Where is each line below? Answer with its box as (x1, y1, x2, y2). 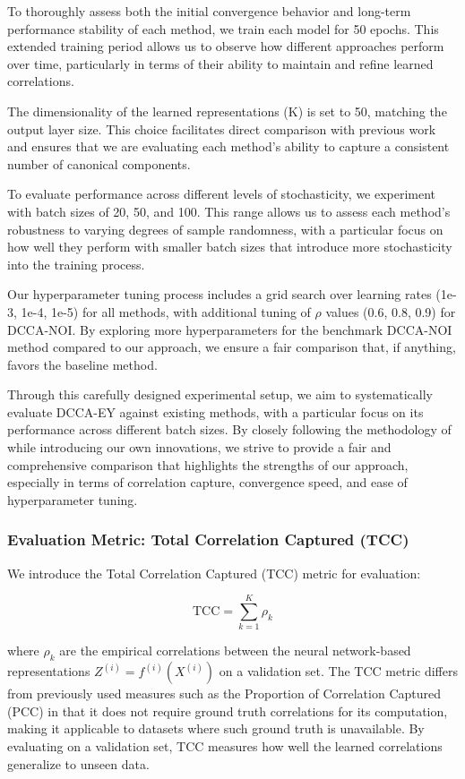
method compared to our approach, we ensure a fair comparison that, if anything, (7, 338, 456, 356)
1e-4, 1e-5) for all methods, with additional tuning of (21, 302, 311, 321)
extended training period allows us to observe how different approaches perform (7, 37, 444, 56)
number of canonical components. (7, 154, 191, 173)
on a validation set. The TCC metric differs (219, 662, 458, 681)
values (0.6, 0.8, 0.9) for (325, 302, 456, 321)
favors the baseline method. (7, 355, 158, 373)
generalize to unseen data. (7, 754, 150, 773)
